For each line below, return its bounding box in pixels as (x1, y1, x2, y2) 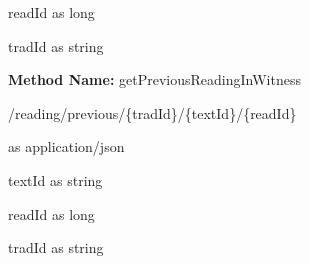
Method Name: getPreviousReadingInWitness (8, 69, 301, 90)
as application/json (8, 136, 125, 157)
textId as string (8, 169, 103, 190)
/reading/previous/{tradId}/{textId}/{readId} (8, 102, 297, 123)
